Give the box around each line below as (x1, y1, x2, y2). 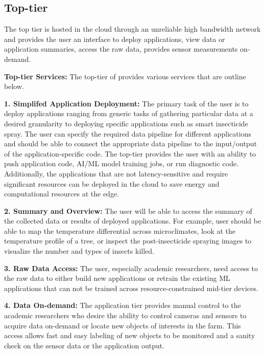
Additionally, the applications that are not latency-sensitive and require (4, 168, 228, 179)
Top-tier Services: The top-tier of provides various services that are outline (4, 71, 246, 81)
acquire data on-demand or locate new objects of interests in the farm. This (4, 320, 241, 330)
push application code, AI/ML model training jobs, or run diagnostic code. (4, 158, 239, 169)
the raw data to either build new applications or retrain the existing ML (4, 273, 230, 283)
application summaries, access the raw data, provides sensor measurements (4, 43, 238, 54)
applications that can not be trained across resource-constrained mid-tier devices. (4, 282, 258, 293)
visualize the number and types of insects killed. (4, 246, 154, 256)
